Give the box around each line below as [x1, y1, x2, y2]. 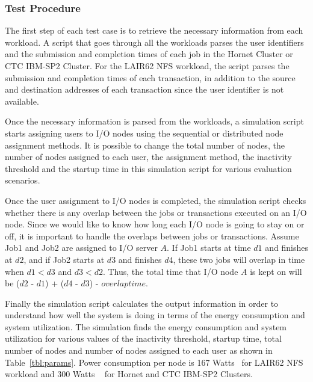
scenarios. [5, 174, 40, 186]
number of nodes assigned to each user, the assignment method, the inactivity [5, 150, 292, 163]
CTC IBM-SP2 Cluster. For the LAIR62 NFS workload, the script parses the [5, 60, 290, 72]
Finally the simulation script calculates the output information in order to [5, 297, 279, 309]
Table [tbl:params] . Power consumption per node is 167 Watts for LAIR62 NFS [5, 356, 303, 368]
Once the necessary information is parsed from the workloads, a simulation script [5, 115, 304, 128]
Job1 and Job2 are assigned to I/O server [5, 241, 158, 254]
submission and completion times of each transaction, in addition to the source [5, 71, 296, 84]
